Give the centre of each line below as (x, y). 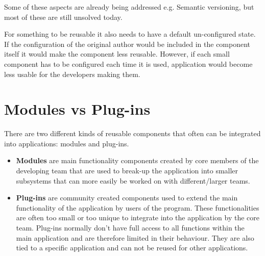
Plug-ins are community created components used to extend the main (127, 198)
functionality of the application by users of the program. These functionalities (138, 207)
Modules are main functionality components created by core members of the (137, 160)
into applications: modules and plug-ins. (67, 143)
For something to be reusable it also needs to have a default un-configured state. (130, 34)
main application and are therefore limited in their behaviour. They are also (135, 237)
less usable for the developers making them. (72, 74)
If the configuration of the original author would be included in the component (127, 44)
